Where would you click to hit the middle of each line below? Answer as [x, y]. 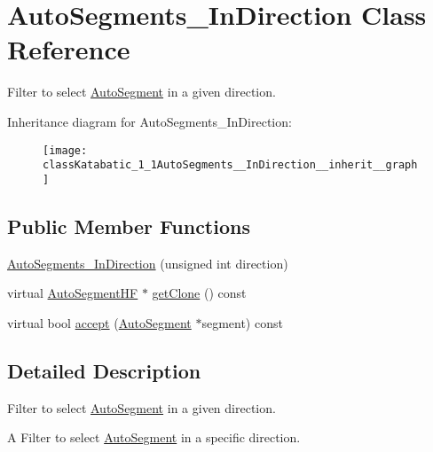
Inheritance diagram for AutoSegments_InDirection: [150, 121]
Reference [69, 49]
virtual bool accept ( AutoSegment [99, 322]
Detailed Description [104, 370]
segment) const [242, 322]
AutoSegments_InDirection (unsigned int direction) [148, 263]
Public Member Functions [129, 226]
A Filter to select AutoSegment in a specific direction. [154, 437]
